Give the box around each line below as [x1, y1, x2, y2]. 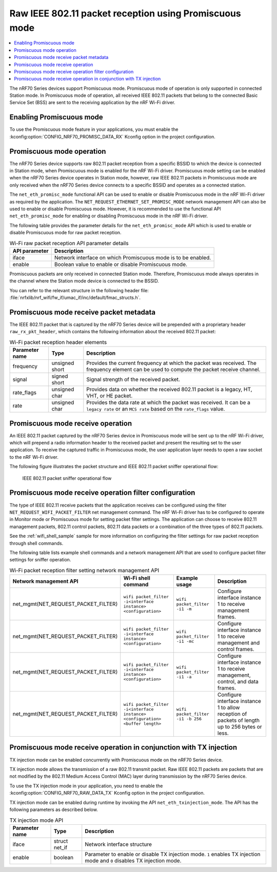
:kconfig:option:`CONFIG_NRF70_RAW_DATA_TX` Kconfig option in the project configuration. [9, 790, 205, 796]
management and [217, 639, 260, 646]
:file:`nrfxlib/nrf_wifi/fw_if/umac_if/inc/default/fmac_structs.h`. [9, 295, 141, 301]
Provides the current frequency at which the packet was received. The [86, 359, 256, 367]
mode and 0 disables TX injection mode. [85, 857, 182, 864]
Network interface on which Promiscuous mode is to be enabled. [54, 254, 211, 261]
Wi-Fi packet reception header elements [9, 339, 107, 346]
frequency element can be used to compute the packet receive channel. [86, 366, 261, 373]
